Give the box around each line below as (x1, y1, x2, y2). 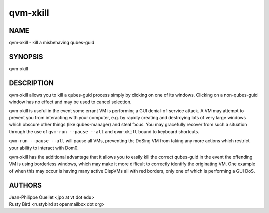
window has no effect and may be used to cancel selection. (9, 99, 132, 105)
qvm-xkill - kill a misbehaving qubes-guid (9, 40, 95, 46)
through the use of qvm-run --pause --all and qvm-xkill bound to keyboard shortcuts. (9, 128, 199, 134)
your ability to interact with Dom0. (9, 145, 79, 151)
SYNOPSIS (9, 52, 43, 61)
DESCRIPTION (9, 79, 54, 87)
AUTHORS (9, 181, 42, 189)
